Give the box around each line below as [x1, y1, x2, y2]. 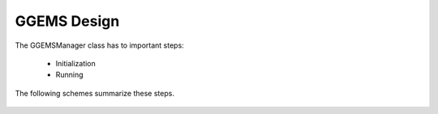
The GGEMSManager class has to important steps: [15, 40, 184, 50]
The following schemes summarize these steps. [15, 88, 174, 98]
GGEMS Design [15, 12, 120, 30]
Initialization [55, 58, 97, 68]
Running [55, 70, 84, 80]
